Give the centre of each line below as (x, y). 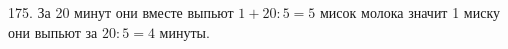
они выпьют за (53, 31)
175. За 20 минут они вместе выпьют (121, 12)
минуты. (184, 31)
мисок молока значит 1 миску (410, 12)
